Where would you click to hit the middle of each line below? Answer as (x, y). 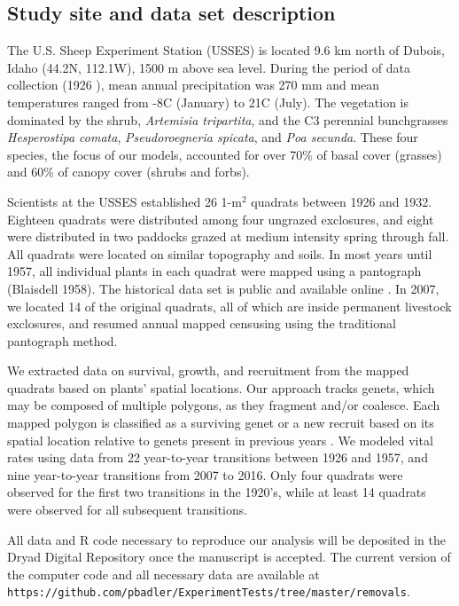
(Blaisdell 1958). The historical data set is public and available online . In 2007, (223, 288)
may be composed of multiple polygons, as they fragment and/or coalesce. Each (224, 405)
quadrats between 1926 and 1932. (342, 201)
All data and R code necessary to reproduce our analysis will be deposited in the (227, 539)
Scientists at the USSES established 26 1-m (124, 201)
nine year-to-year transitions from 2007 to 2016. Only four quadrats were (205, 474)
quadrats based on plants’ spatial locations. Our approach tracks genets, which (221, 387)
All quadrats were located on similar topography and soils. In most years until (220, 253)
